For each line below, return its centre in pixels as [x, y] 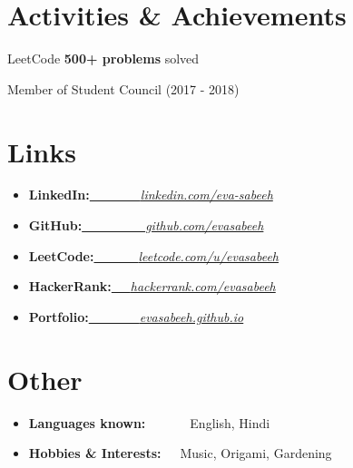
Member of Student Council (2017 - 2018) [123, 88]
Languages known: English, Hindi [149, 422]
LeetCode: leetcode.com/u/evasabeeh [153, 255]
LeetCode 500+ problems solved [103, 58]
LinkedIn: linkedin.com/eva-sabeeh [151, 195]
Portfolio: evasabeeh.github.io [136, 316]
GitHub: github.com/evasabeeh [146, 225]
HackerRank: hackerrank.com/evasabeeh [152, 286]
